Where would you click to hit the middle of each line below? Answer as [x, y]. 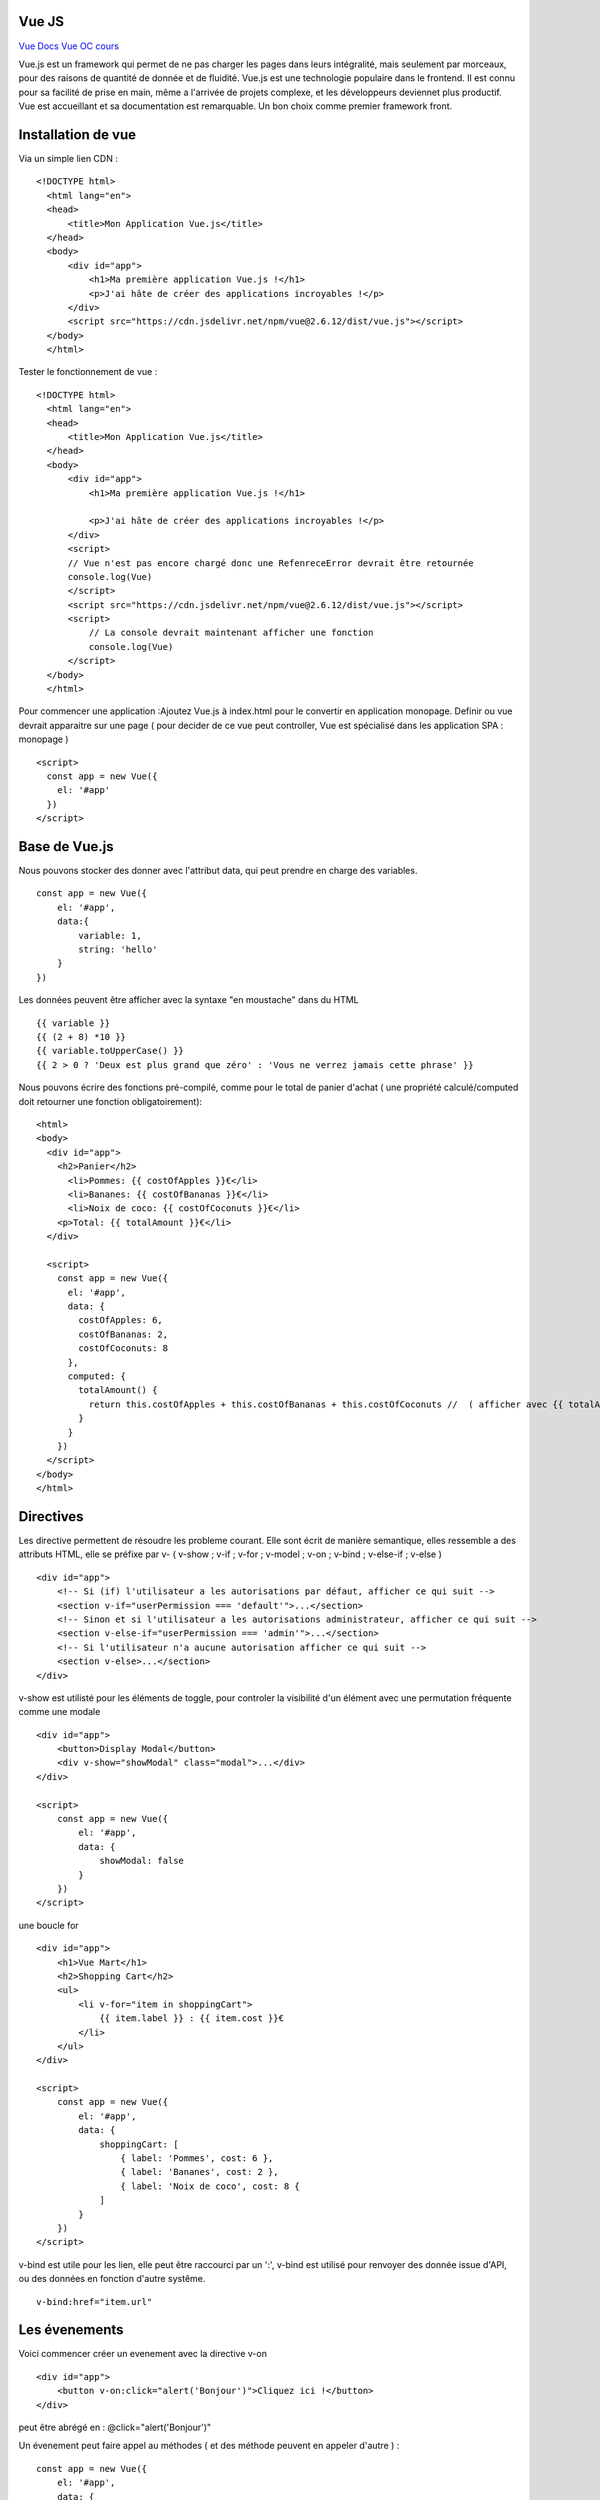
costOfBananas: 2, [123, 1334]
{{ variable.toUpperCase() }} [110, 1051]
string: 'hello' [118, 949]
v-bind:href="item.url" [94, 2301]
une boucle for [48, 1925]
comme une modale [59, 1712]
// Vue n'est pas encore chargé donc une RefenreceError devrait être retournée [270, 563]
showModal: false [142, 1861]
